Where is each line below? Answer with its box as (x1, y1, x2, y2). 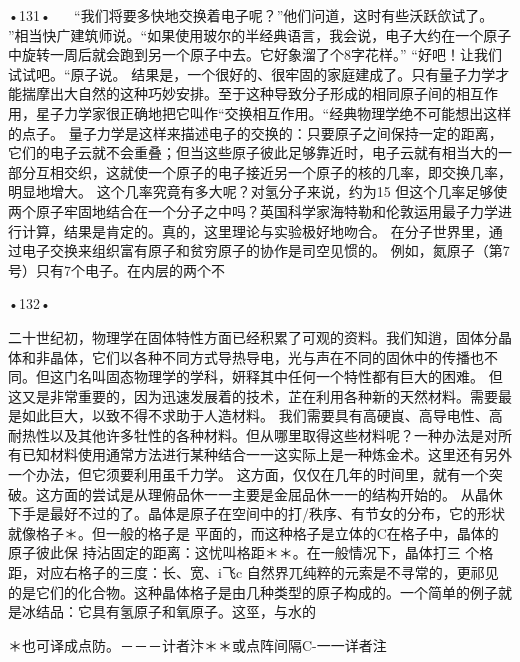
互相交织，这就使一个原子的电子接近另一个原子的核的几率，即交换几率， (35, 161, 512, 182)
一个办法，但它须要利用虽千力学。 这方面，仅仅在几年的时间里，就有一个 (8, 464, 489, 485)
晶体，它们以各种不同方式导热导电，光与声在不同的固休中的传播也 (49, 346, 484, 367)
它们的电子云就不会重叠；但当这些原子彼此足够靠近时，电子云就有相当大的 (8, 142, 498, 163)
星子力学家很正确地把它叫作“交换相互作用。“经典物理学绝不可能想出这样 (35, 102, 512, 123)
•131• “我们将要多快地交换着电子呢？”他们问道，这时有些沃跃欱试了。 (8, 5, 494, 25)
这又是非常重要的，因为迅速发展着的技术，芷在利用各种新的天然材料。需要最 (8, 385, 512, 406)
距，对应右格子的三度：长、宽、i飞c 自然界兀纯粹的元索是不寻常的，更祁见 (8, 562, 499, 583)
